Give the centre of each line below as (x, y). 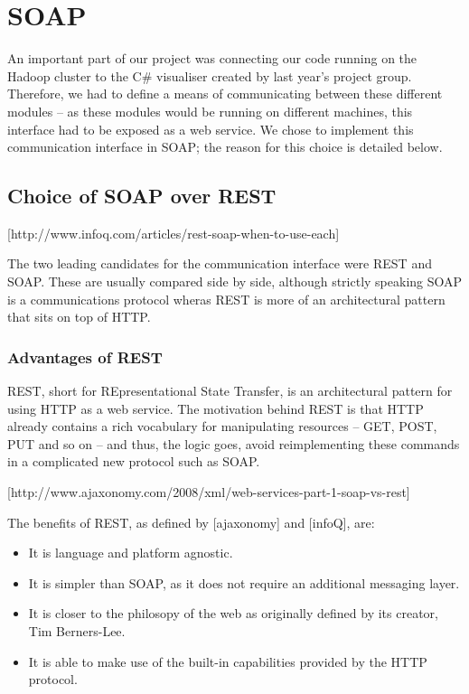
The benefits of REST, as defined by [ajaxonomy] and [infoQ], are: (191, 522)
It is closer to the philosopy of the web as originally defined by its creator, (233, 613)
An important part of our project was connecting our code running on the (212, 58)
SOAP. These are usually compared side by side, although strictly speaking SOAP (235, 281)
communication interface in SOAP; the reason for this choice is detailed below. (225, 147)
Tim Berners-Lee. (77, 631)
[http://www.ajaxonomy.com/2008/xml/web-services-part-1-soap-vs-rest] (209, 492)
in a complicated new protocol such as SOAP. (134, 461)
